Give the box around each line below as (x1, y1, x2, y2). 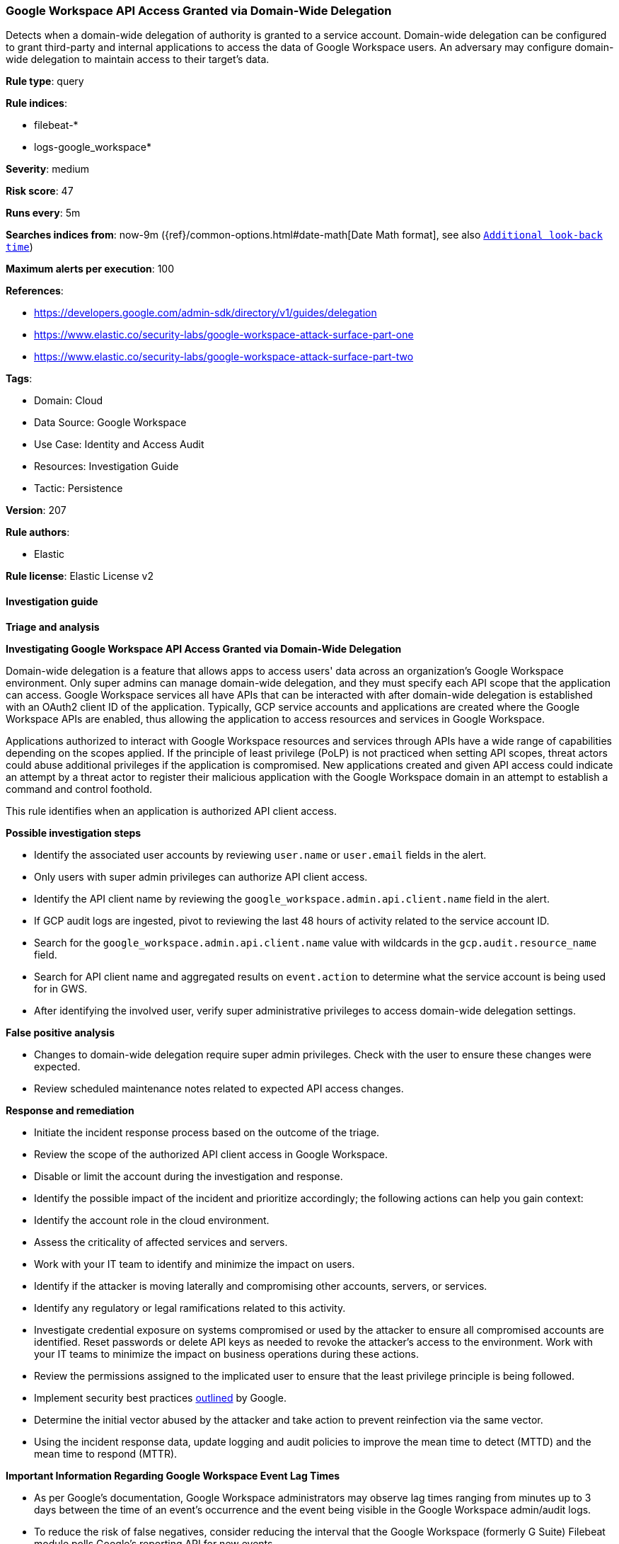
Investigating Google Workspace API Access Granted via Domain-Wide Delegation (6, 642, 402, 655)
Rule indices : (6, 97, 67, 110)
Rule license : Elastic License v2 (6, 570, 154, 583)
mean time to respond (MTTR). (34, 1447, 178, 1460)
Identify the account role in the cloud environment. (34, 1213, 270, 1226)
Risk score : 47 (6, 185, 74, 198)
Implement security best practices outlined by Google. (34, 1391, 287, 1404)
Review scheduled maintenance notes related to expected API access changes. (34, 1082, 404, 1094)
